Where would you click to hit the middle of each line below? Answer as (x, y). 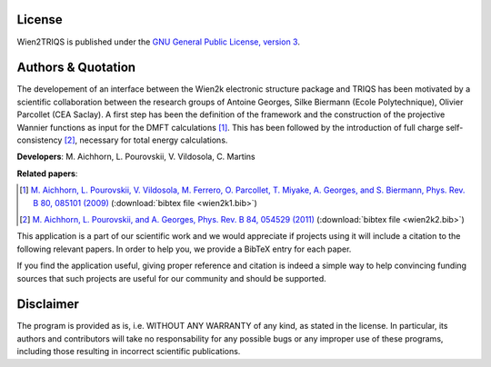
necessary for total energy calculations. (153, 140)
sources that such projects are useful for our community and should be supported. (171, 278)
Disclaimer (48, 304)
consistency (40, 140)
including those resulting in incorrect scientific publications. (129, 352)
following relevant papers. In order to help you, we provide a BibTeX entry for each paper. (184, 249)
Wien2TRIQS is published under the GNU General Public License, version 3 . (158, 42)
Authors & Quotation (76, 68)
